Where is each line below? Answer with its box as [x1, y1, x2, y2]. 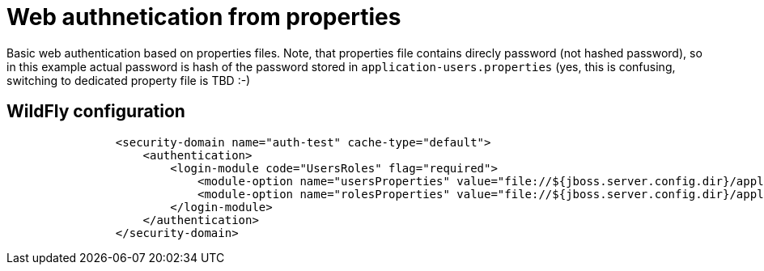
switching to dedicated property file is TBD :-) [6, 73, 251, 87]
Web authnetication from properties [6, 3, 401, 31]
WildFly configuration [6, 101, 185, 122]
